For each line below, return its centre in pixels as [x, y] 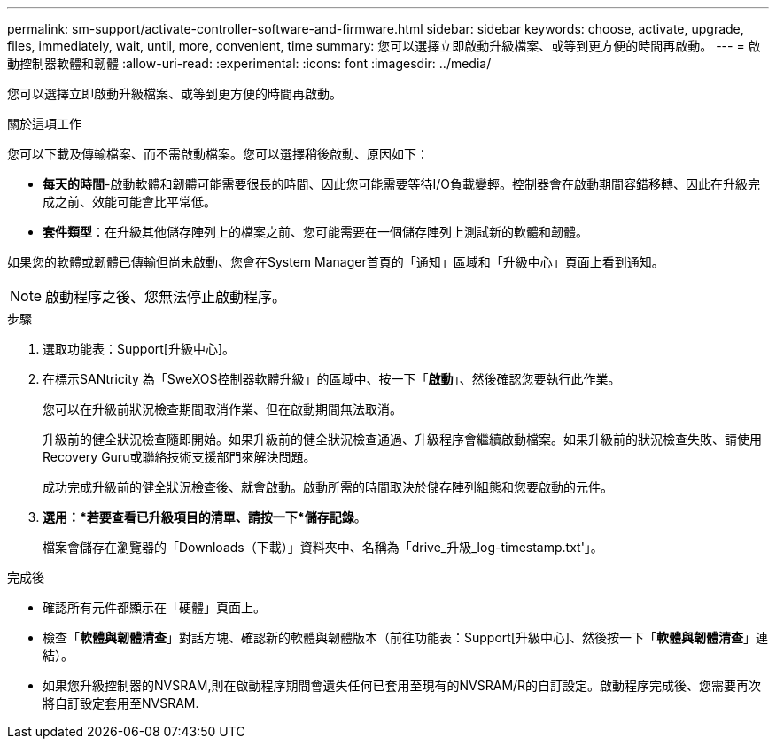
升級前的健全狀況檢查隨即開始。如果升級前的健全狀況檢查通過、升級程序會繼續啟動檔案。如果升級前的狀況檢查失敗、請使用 [402, 439]
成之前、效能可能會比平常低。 [129, 202]
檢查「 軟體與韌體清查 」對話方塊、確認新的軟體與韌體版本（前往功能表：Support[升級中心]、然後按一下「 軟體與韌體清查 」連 [406, 637]
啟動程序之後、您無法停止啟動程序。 [166, 297]
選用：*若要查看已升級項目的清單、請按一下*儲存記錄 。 [205, 517]
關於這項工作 [44, 124]
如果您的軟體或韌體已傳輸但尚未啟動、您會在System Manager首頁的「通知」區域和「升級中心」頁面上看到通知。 [336, 262]
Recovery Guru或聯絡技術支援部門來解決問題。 [179, 457]
